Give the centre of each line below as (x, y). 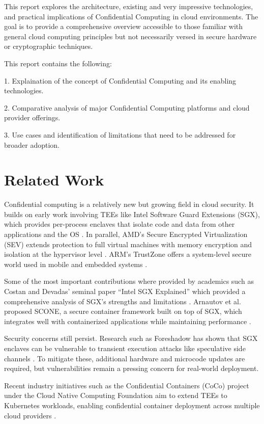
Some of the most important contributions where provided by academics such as (129, 281)
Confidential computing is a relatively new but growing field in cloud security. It (129, 204)
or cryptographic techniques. (49, 46)
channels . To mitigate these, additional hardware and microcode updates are (125, 358)
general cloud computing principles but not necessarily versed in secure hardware (130, 36)
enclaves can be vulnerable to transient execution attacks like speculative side (125, 348)
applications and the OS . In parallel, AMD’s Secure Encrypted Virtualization (126, 234)
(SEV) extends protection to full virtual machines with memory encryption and (128, 244)
